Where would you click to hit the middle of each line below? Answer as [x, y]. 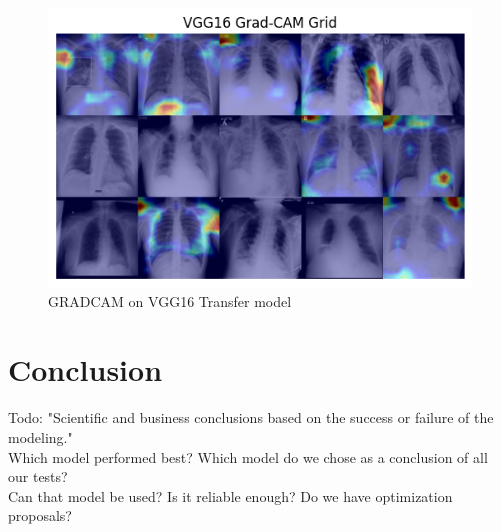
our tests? [38, 476]
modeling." [40, 437]
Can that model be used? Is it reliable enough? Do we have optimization [230, 495]
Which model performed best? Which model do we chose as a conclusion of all [248, 456]
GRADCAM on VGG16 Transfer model [170, 300]
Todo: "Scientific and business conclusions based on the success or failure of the [251, 417]
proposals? [40, 515]
